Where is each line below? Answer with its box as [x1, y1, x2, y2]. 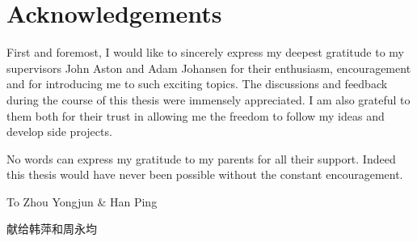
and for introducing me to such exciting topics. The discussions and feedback [6, 75, 388, 92]
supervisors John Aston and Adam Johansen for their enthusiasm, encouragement [6, 59, 411, 76]
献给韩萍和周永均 [6, 220, 97, 237]
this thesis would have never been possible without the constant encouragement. [6, 166, 403, 183]
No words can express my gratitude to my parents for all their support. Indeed [6, 150, 396, 167]
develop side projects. [6, 123, 112, 140]
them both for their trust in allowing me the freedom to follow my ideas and [6, 107, 385, 124]
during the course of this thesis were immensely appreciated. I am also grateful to [6, 91, 411, 108]
